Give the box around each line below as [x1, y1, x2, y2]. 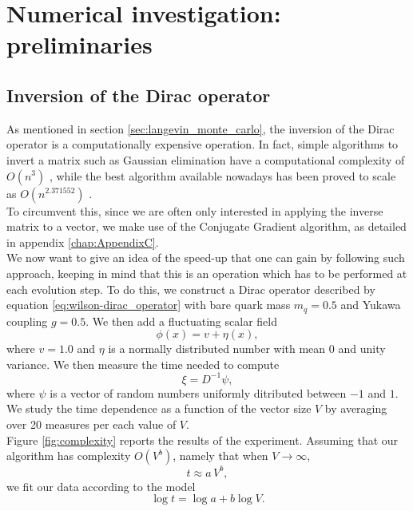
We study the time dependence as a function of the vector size [6, 400, 312, 417]
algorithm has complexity [6, 447, 131, 464]
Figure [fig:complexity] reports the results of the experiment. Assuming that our [6, 431, 399, 448]
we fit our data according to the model [6, 477, 196, 494]
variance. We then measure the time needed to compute [6, 355, 280, 372]
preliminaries [6, 28, 153, 61]
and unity [338, 340, 386, 357]
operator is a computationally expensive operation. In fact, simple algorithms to [6, 136, 399, 153]
